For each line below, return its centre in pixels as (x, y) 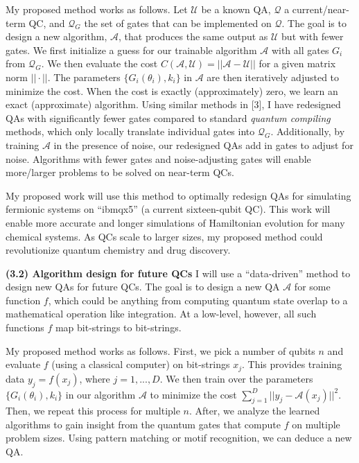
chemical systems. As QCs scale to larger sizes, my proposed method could (164, 236)
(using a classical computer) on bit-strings (141, 364)
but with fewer (313, 36)
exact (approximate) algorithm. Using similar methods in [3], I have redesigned (173, 104)
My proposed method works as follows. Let (97, 9)
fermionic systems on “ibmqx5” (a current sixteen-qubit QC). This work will (168, 209)
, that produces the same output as (193, 36)
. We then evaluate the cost (99, 63)
